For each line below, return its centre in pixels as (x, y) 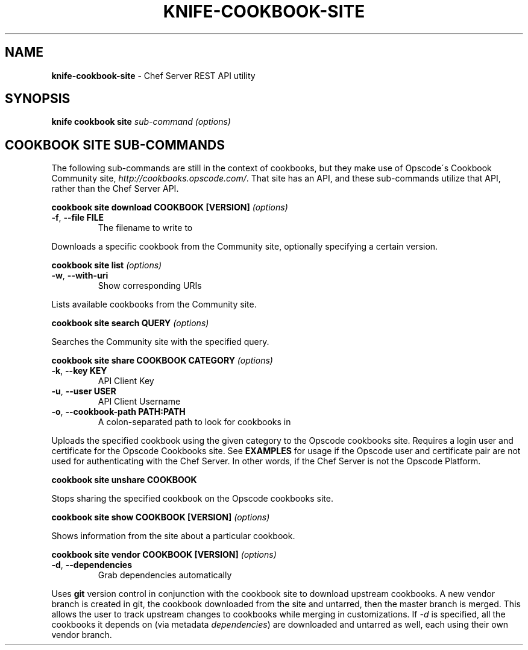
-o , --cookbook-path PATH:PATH (118, 412)
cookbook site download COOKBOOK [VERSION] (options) (170, 207)
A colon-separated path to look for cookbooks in (194, 422)
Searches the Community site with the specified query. (160, 342)
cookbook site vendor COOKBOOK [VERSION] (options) (164, 555)
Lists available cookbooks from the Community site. (154, 304)
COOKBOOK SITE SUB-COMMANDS (115, 145)
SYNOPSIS (38, 99)
